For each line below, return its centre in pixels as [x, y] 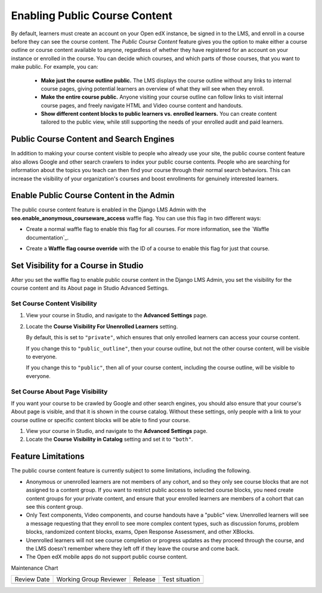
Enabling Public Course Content [92, 16]
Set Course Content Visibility [54, 303]
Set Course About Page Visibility [59, 391]
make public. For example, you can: [55, 67]
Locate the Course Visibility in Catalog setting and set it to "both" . [109, 440]
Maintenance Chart [35, 568]
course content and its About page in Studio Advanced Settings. [90, 288]
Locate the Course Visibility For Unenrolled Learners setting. [102, 326]
